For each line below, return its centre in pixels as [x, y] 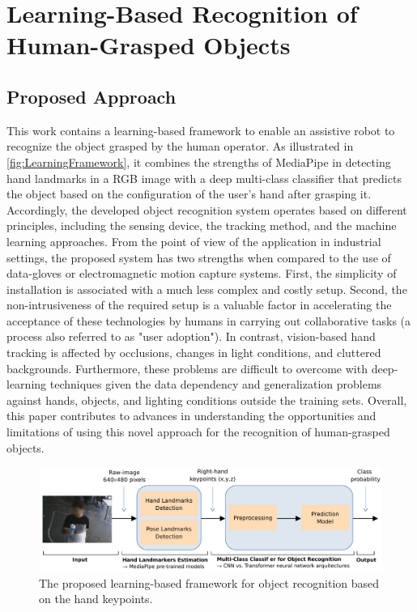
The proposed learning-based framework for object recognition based [209, 582]
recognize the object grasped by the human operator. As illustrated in [180, 146]
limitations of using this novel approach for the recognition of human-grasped [198, 432]
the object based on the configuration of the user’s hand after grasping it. [189, 194]
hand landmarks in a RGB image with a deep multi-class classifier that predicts [204, 178]
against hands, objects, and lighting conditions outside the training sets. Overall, [207, 399]
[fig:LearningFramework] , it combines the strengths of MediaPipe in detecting [199, 161]
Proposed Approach [91, 96]
